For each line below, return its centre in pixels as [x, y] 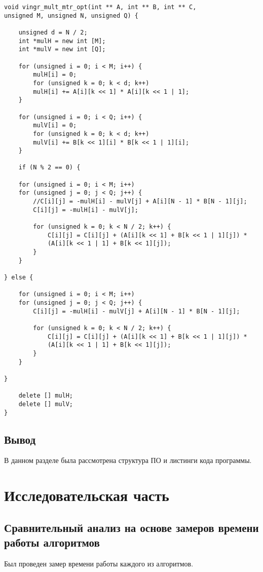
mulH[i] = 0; [55, 75]
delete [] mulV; [46, 404]
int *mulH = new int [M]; [62, 41]
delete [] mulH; [46, 396]
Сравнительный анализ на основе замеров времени [131, 527]
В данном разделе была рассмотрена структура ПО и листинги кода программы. [128, 460]
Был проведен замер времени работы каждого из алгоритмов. [99, 563]
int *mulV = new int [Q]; [62, 49]
